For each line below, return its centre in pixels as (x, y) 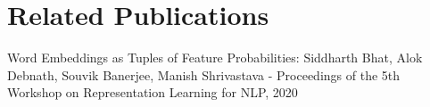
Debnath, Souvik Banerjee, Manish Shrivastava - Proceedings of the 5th (204, 74)
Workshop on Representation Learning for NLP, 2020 (153, 92)
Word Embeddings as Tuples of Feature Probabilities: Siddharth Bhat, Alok (215, 58)
